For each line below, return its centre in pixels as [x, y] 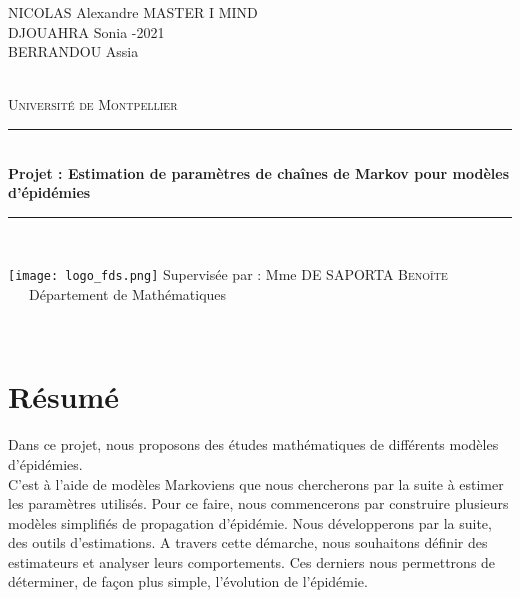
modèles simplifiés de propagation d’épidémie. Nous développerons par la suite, [250, 522]
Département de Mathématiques [127, 294]
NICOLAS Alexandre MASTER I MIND [133, 12]
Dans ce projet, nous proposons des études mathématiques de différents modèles [253, 444]
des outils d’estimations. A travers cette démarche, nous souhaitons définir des [248, 542]
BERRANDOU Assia [73, 51]
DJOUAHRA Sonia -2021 [86, 31]
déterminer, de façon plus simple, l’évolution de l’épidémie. [188, 581]
